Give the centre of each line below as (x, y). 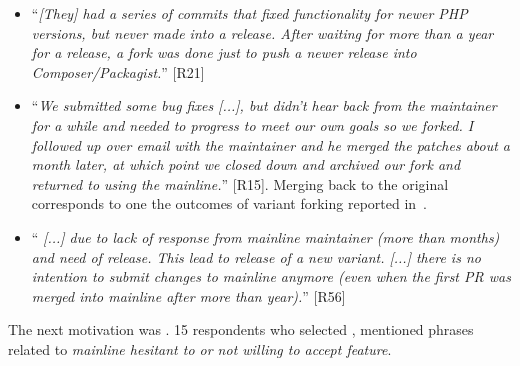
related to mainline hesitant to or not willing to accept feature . (200, 348)
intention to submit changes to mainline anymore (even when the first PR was (271, 276)
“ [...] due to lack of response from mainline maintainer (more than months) (265, 236)
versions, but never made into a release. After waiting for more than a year (262, 32)
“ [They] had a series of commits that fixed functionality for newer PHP (249, 13)
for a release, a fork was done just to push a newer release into (224, 52)
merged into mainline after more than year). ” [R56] (188, 295)
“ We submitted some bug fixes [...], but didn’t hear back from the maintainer (264, 105)
